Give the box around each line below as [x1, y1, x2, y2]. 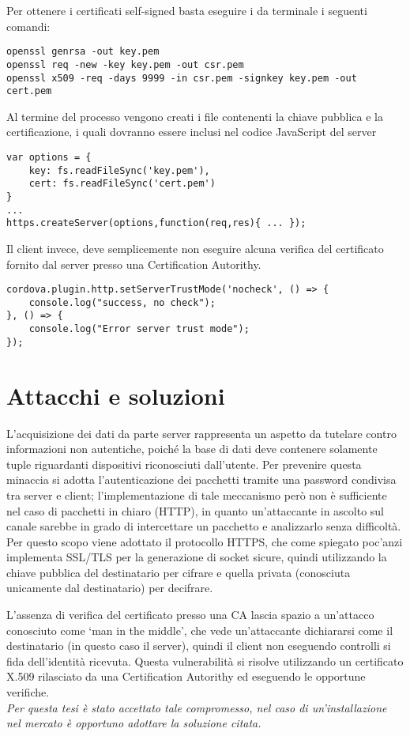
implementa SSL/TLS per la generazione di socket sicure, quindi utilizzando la [6, 549, 387, 565]
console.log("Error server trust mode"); [28, 323, 250, 335]
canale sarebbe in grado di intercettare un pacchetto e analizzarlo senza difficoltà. [6, 518, 401, 534]
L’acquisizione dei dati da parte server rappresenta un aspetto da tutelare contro [6, 425, 397, 441]
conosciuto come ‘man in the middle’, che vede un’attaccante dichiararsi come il [6, 621, 393, 638]
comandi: [6, 17, 51, 34]
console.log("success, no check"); [28, 296, 216, 308]
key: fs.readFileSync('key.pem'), [28, 164, 210, 176]
